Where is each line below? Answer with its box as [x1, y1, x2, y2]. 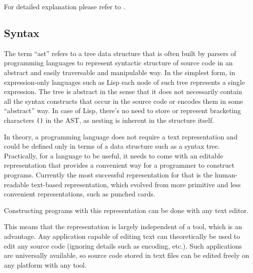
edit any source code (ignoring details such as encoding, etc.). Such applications [4, 240, 242, 251]
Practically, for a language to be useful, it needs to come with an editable [4, 150, 223, 160]
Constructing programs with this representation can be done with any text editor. [4, 205, 249, 215]
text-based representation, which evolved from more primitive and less [31, 179, 241, 189]
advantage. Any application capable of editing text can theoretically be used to [4, 231, 240, 241]
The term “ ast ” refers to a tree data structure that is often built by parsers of [4, 48, 236, 58]
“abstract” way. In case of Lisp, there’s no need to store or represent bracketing [4, 105, 241, 116]
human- [214, 169, 238, 179]
